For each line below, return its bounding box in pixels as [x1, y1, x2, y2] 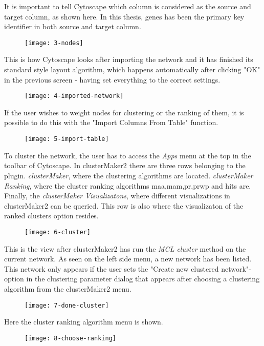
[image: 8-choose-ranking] [25, 334, 116, 342]
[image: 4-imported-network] [25, 92, 124, 100]
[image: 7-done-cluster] [25, 301, 109, 309]
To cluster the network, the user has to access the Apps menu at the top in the [4, 150, 251, 160]
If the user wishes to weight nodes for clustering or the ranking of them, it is [4, 107, 244, 117]
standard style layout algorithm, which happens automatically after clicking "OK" [4, 64, 260, 75]
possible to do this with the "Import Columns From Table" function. [4, 117, 218, 128]
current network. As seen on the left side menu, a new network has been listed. [4, 253, 252, 264]
